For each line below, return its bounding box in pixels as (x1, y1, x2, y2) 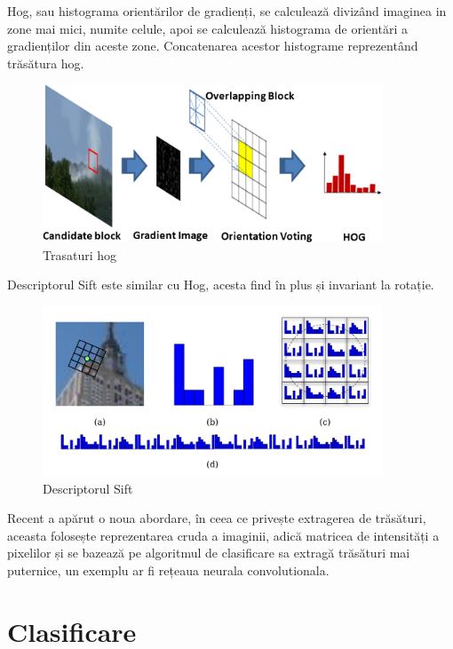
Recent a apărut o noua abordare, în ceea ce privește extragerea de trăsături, (7, 509, 426, 527)
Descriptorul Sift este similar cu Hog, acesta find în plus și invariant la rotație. (7, 275, 434, 294)
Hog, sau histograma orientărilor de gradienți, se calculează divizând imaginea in (7, 2, 447, 20)
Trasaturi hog (43, 245, 117, 264)
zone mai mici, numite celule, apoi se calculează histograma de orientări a (7, 19, 408, 37)
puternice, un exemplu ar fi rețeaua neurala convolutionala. (7, 560, 330, 579)
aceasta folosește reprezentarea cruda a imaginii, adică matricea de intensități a (7, 526, 440, 544)
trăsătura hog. (7, 53, 84, 72)
